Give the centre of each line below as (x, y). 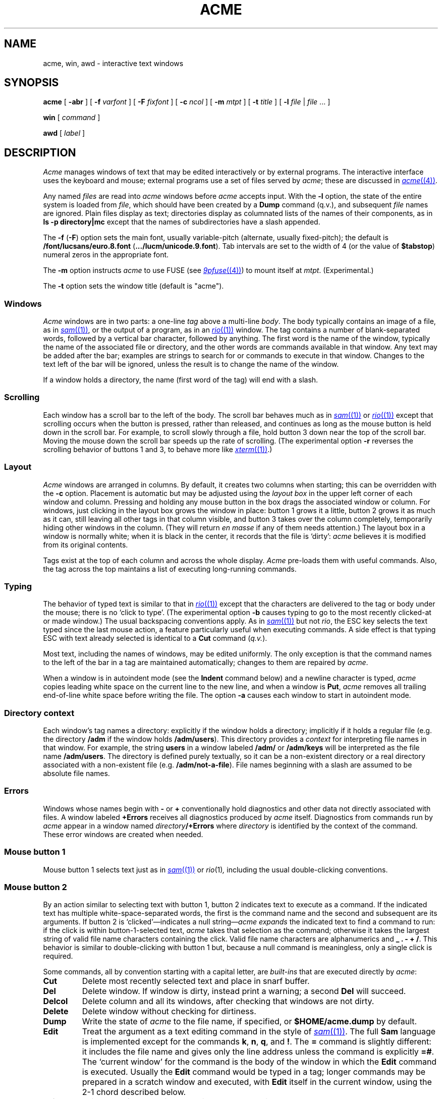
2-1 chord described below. (134, 1092)
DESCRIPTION (40, 152)
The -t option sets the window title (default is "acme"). (133, 286)
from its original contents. (86, 544)
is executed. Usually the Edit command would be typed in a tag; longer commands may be (254, 1072)
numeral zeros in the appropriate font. (106, 255)
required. (58, 956)
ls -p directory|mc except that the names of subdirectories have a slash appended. (182, 222)
